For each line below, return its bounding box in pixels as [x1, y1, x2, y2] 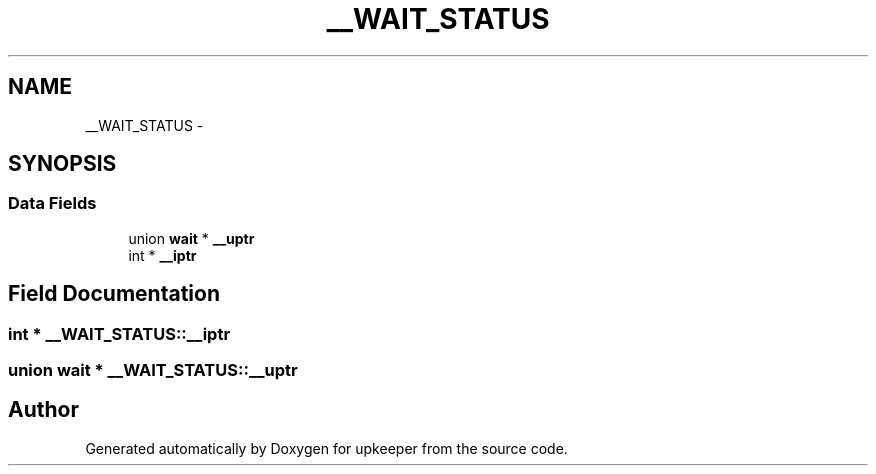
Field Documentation [8, 281, 220, 307]
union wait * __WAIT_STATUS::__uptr [8, 360, 298, 381]
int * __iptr [128, 246, 197, 264]
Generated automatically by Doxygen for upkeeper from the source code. [85, 439, 568, 457]
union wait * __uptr [128, 229, 255, 247]
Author [8, 397, 79, 423]
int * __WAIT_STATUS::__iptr [8, 323, 231, 344]
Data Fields [8, 193, 97, 214]
